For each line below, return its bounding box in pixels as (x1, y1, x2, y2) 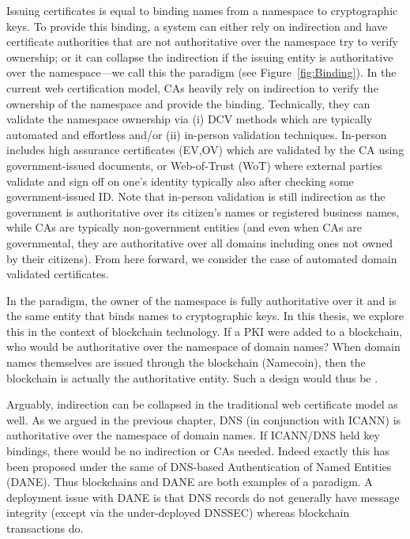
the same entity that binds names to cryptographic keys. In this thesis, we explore (6, 307, 404, 324)
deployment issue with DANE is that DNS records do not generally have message (6, 488, 400, 505)
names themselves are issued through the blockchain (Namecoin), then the (6, 354, 366, 371)
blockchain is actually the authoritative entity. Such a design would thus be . (6, 369, 378, 386)
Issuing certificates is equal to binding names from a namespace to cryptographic (6, 2, 398, 18)
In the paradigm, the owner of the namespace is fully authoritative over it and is (6, 292, 397, 308)
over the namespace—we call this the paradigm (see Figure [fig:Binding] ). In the (6, 64, 397, 81)
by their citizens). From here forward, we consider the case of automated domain (6, 250, 397, 266)
